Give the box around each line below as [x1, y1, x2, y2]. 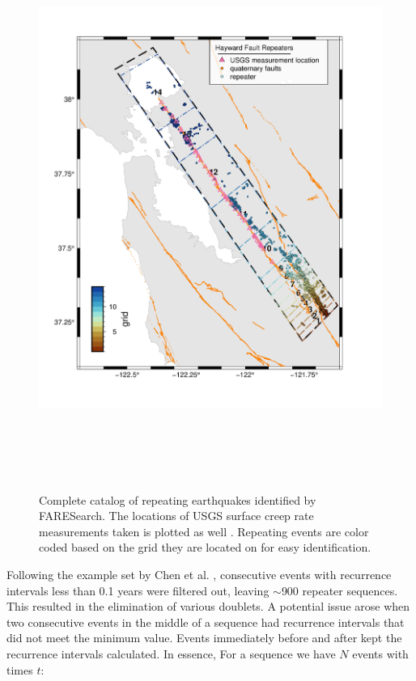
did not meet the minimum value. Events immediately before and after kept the [6, 629, 402, 646]
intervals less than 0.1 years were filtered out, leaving [6, 582, 270, 599]
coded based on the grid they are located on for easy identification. [39, 539, 371, 556]
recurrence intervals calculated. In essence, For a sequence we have [6, 645, 336, 662]
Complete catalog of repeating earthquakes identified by [39, 491, 316, 508]
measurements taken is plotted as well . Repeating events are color [39, 522, 369, 539]
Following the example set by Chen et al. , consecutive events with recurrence [6, 565, 392, 582]
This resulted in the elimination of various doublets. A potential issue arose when [6, 598, 410, 615]
